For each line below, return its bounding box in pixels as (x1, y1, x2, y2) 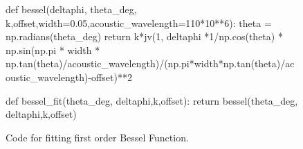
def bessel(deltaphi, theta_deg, (6, 2, 137, 16)
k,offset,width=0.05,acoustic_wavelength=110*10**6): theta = (6, 15, 272, 30)
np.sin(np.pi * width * (6, 42, 100, 57)
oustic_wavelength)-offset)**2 (6, 69, 132, 84)
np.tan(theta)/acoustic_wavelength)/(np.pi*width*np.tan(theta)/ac (6, 56, 295, 71)
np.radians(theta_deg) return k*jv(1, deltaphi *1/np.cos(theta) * (6, 29, 283, 44)
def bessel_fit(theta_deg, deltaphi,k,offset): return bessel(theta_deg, (6, 93, 298, 107)
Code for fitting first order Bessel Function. (6, 130, 189, 144)
